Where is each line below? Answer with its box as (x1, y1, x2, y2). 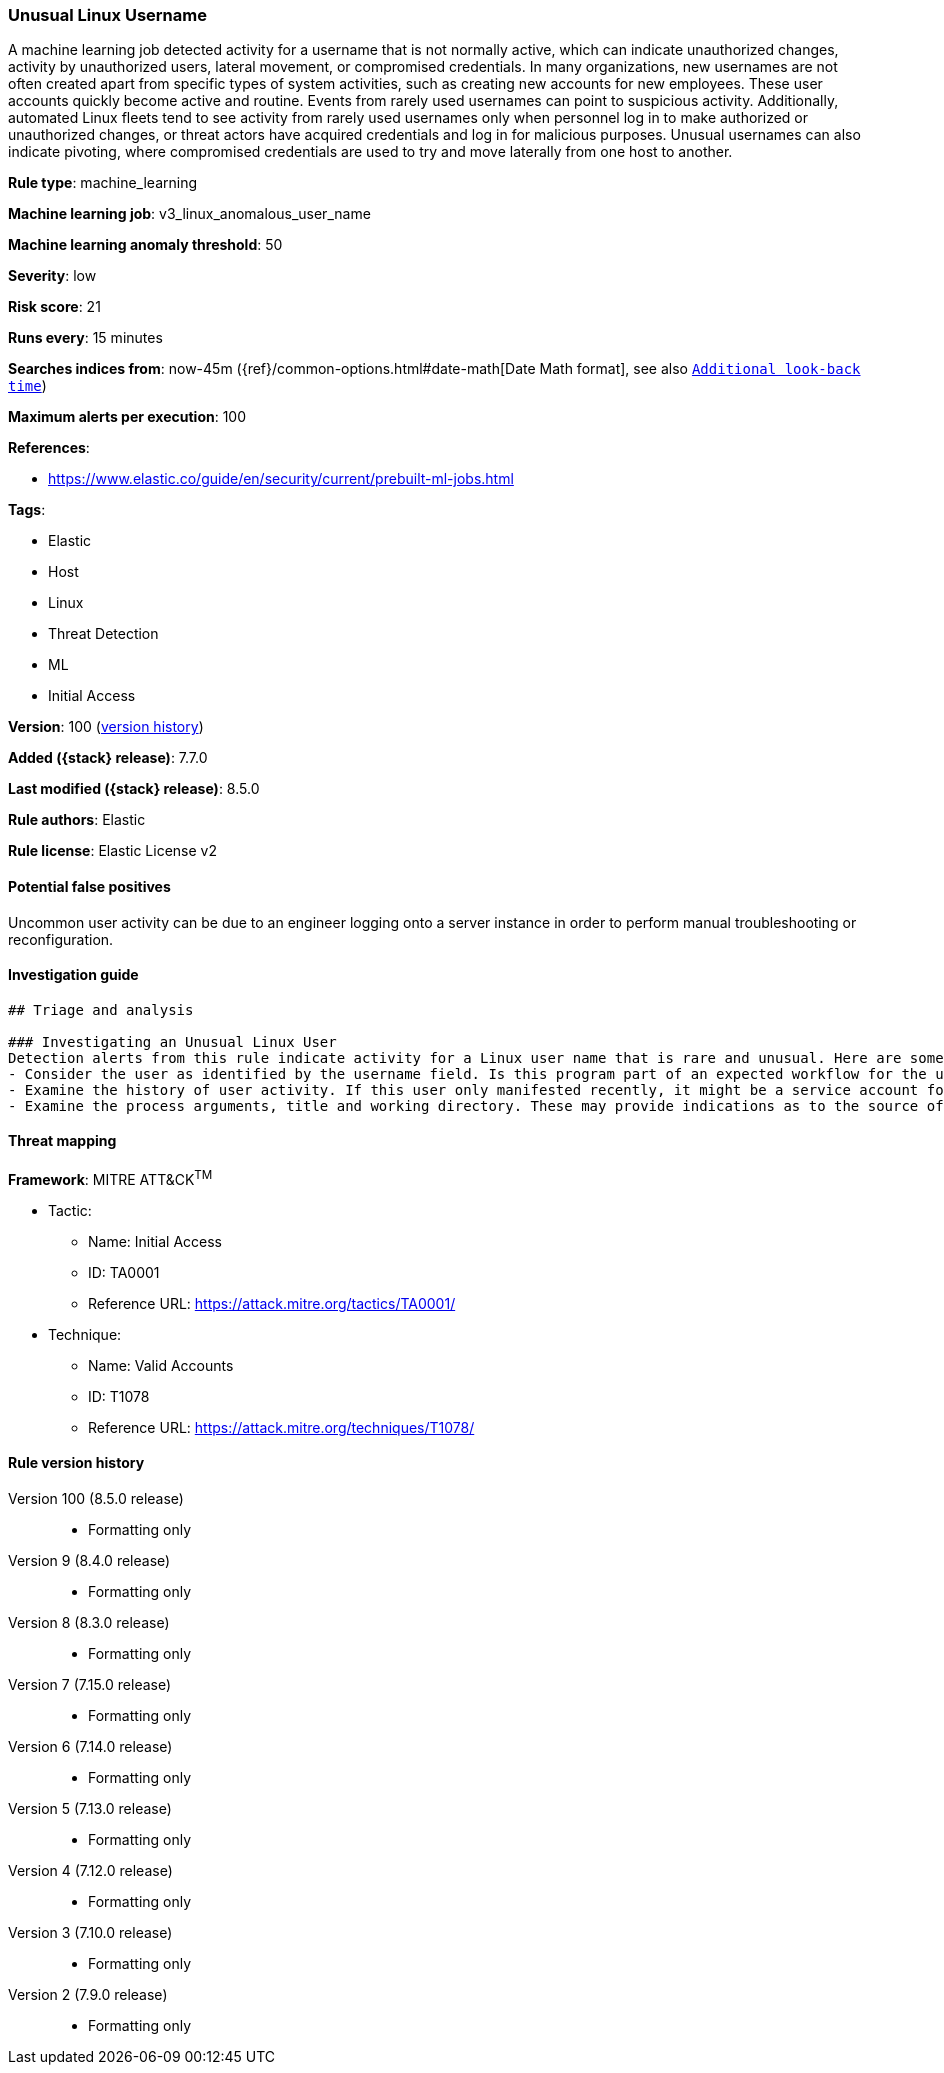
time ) (8, 377, 47, 395)
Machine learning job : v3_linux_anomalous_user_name (8, 205, 371, 223)
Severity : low (8, 267, 97, 285)
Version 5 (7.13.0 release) (8, 1799, 172, 1817)
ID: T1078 (88, 1387, 150, 1405)
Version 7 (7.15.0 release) (8, 1675, 172, 1693)
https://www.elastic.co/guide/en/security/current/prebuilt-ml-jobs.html (48, 470, 514, 488)
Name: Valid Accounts (88, 1356, 234, 1374)
